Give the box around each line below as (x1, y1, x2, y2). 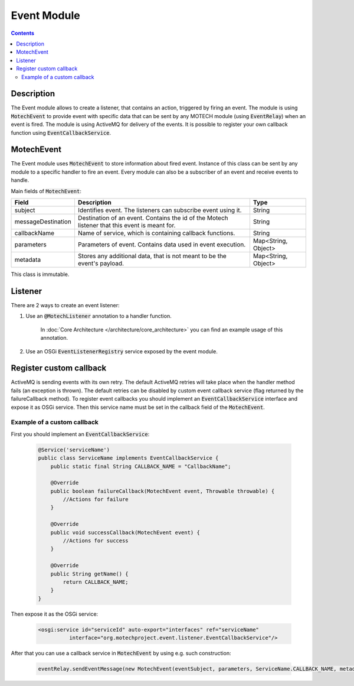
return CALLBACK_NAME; (63, 578, 129, 585)
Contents (11, 30, 35, 37)
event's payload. (77, 259, 124, 268)
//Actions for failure (63, 496, 129, 503)
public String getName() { (50, 570, 129, 577)
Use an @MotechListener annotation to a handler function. (25, 313, 172, 320)
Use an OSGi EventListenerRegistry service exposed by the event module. (25, 347, 218, 355)
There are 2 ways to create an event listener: (11, 301, 120, 308)
